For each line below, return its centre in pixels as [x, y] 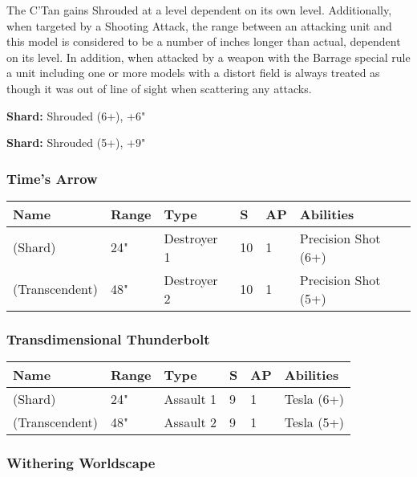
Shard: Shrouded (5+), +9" [76, 143]
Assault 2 [190, 422]
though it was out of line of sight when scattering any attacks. [159, 88]
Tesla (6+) [314, 399]
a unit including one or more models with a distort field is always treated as [193, 73]
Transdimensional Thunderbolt [108, 338]
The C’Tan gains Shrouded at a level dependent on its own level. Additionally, [199, 10]
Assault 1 [190, 399]
